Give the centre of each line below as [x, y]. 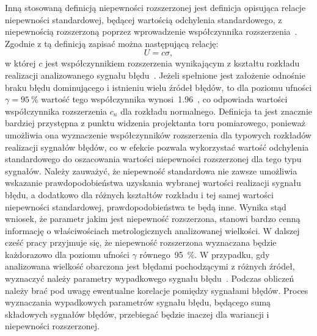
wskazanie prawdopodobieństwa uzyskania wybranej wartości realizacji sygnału [153, 183]
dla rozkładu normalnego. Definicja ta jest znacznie [216, 111]
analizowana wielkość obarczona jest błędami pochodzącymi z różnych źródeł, [150, 266]
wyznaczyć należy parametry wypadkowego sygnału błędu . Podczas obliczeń [150, 278]
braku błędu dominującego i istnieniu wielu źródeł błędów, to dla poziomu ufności [158, 87]
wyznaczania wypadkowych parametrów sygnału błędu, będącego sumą [138, 302]
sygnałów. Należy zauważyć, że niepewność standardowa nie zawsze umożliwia [151, 170]
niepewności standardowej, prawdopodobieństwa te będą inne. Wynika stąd [146, 206]
